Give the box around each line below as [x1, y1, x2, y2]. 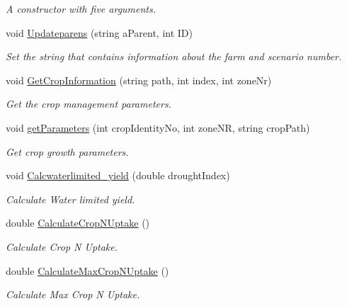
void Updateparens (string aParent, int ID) [6, 25, 193, 40]
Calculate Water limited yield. [6, 191, 135, 206]
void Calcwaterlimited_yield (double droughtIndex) [6, 168, 230, 183]
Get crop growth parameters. [6, 144, 129, 159]
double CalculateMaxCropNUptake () [6, 263, 169, 278]
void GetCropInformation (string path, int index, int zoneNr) [6, 72, 272, 87]
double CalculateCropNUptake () [6, 215, 150, 230]
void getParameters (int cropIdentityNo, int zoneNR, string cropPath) [6, 120, 310, 135]
